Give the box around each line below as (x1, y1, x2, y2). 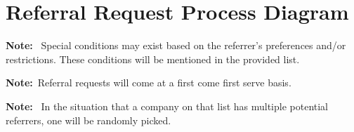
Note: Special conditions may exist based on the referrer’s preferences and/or (6, 38, 346, 53)
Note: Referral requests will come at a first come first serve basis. (6, 75, 291, 90)
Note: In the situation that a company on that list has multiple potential (6, 98, 329, 113)
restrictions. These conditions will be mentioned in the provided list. (6, 51, 300, 66)
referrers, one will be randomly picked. (6, 112, 171, 127)
